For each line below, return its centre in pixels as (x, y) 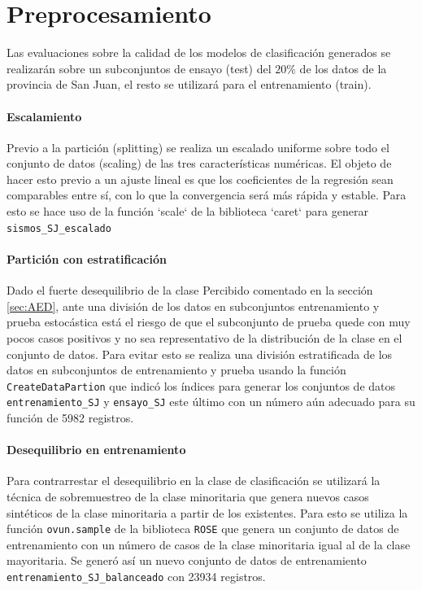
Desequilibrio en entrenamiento (96, 450)
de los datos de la (343, 68)
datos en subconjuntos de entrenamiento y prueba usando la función (176, 370)
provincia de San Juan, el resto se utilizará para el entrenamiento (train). (189, 84)
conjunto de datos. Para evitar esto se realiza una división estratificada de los (200, 354)
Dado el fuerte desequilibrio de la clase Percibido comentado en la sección (190, 290)
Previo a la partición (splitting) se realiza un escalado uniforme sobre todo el (198, 147)
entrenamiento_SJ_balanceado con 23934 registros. (136, 577)
